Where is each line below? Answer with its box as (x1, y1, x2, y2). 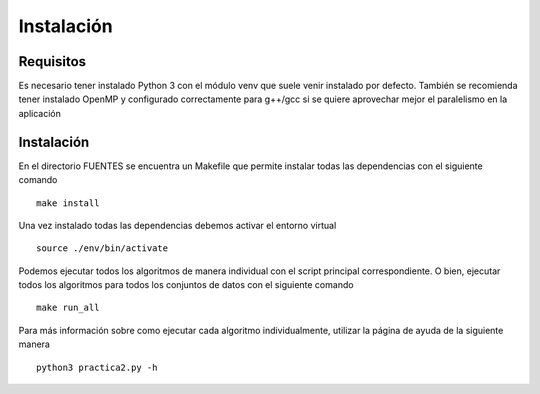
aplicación (18, 107, 62, 119)
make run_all (36, 302, 100, 314)
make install (36, 197, 100, 209)
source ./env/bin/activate (36, 243, 169, 254)
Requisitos (18, 53, 87, 70)
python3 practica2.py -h (36, 361, 158, 373)
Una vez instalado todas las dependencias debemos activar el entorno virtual (18, 219, 337, 231)
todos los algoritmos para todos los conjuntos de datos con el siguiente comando (18, 279, 354, 291)
